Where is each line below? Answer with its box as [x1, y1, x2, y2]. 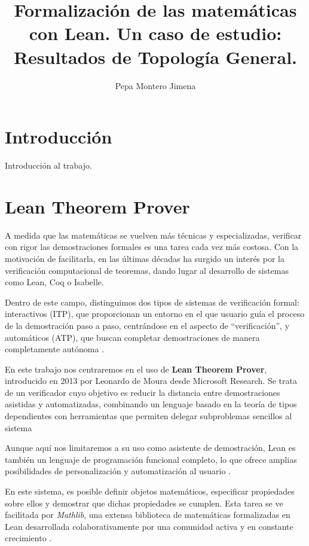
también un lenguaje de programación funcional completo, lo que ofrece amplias [5, 453, 297, 465]
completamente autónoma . [5, 343, 105, 355]
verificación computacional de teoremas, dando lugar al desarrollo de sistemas [5, 264, 289, 276]
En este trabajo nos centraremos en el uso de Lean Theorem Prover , [5, 362, 267, 375]
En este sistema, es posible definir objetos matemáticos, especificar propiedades [5, 485, 295, 498]
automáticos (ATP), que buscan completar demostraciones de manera [5, 331, 260, 343]
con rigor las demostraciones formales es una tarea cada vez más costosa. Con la [5, 240, 299, 253]
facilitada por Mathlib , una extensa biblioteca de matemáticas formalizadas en [5, 508, 290, 521]
